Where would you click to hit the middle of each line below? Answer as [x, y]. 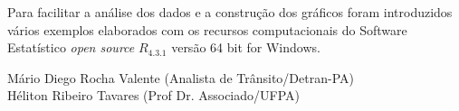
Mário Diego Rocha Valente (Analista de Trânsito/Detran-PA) [181, 77]
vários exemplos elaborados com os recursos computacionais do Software [207, 29]
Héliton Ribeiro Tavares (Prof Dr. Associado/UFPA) [153, 95]
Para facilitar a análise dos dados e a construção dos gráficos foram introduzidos [230, 12]
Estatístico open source [71, 47]
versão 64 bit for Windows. [246, 47]
